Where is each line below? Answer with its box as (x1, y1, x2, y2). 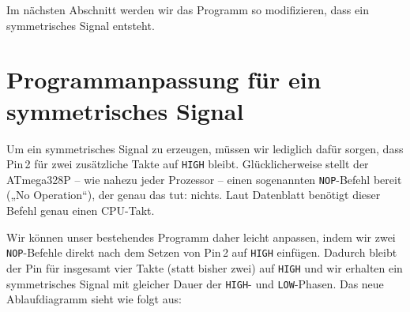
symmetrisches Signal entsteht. (6, 17, 155, 33)
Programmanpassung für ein (6, 63, 322, 96)
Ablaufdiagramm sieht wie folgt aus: (6, 291, 182, 307)
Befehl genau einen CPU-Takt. (6, 202, 155, 218)
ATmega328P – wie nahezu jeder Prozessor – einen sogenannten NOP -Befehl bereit (6, 171, 402, 187)
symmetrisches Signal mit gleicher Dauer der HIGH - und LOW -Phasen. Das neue (6, 275, 384, 291)
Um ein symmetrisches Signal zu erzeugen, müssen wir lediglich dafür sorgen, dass (6, 140, 404, 156)
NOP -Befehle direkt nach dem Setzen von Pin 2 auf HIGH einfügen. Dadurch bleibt (6, 244, 397, 261)
